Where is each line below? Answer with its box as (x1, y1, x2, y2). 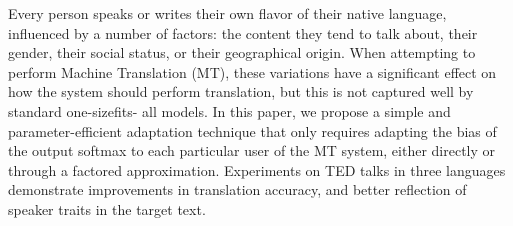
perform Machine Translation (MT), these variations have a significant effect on (8, 61, 497, 82)
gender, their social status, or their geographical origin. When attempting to (8, 42, 476, 63)
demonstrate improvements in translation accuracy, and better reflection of (8, 179, 467, 200)
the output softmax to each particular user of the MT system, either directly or (8, 140, 496, 161)
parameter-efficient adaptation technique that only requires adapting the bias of (8, 120, 497, 141)
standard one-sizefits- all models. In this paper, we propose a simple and (8, 100, 451, 121)
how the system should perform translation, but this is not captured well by (8, 81, 474, 102)
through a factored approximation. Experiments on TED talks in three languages (8, 159, 506, 180)
